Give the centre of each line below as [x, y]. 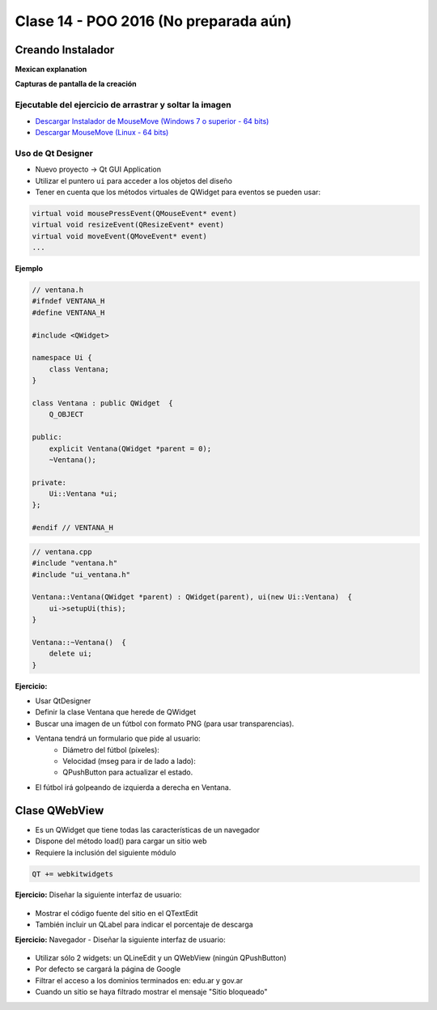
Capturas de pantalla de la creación [76, 84]
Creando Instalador [65, 50]
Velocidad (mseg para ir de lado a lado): [129, 762]
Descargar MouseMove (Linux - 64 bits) [102, 132]
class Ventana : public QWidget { [102, 403]
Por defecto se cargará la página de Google [108, 969]
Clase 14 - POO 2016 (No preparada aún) [153, 21]
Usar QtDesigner [63, 701]
